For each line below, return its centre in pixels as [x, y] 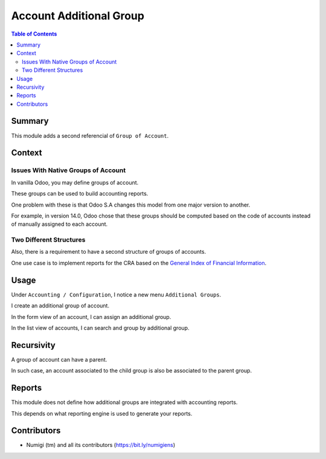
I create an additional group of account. [60, 306]
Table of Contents [34, 34]
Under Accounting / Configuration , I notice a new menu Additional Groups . [116, 294]
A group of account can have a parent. [59, 359]
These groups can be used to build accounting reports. [80, 194]
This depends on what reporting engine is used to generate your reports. [102, 413]
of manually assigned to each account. [59, 224]
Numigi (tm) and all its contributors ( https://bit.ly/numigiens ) [101, 445]
